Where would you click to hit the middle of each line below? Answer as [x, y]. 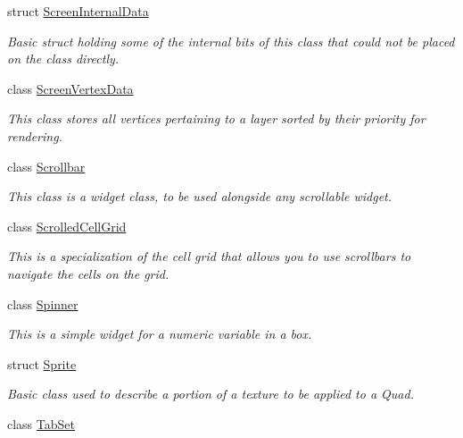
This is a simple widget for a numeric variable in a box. [160, 334]
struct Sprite [42, 363]
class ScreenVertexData [70, 88]
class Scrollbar [46, 166]
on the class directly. [63, 59]
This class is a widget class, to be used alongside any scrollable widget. [200, 196]
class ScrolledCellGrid [67, 226]
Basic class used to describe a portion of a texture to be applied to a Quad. [211, 394]
